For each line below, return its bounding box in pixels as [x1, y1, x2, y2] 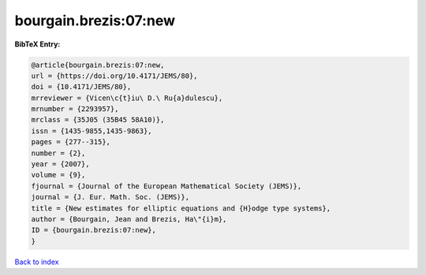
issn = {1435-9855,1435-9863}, [31, 126, 153, 136]
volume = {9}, [31, 170, 86, 180]
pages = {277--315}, [31, 138, 110, 147]
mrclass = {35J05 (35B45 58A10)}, [31, 115, 165, 124]
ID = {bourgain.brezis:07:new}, [31, 225, 157, 235]
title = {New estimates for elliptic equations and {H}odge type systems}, [31, 203, 331, 213]
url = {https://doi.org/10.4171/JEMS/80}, [31, 71, 198, 80]
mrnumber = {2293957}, [31, 105, 119, 113]
